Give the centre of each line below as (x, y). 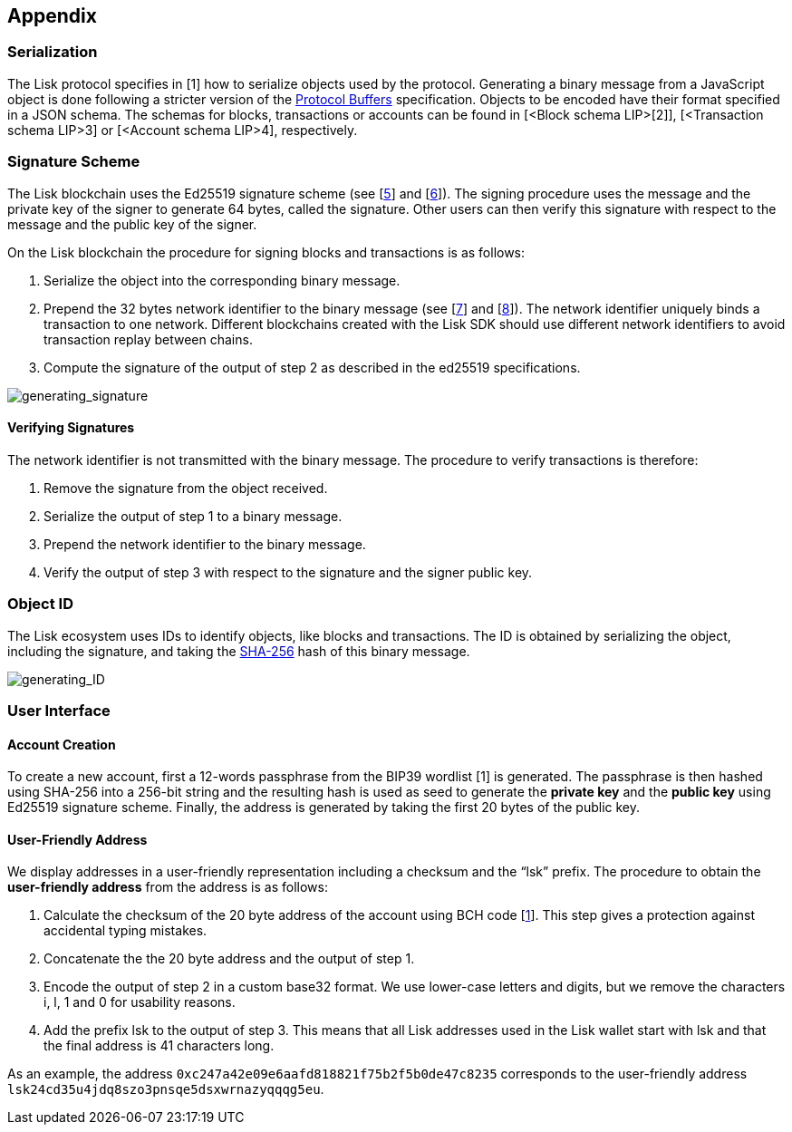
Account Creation (62, 744)
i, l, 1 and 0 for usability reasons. (140, 1002)
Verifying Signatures (71, 428)
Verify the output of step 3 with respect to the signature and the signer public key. (288, 572)
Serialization (53, 52)
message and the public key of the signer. (132, 224)
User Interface (59, 710)
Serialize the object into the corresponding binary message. (222, 280)
